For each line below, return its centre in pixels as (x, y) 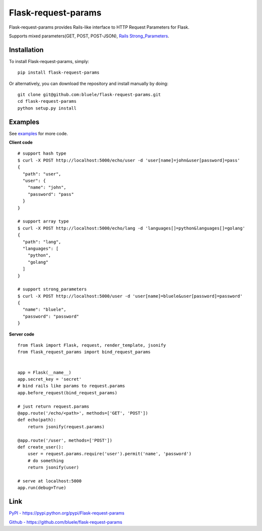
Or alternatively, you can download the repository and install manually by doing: (89, 83)
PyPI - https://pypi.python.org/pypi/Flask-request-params (67, 513)
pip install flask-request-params (58, 72)
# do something (46, 460)
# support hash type (42, 153)
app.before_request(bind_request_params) (67, 393)
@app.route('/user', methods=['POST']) (65, 440)
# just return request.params (54, 406)
